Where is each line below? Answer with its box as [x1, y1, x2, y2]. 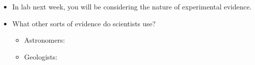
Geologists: [24, 51, 57, 62]
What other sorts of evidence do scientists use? [12, 18, 156, 28]
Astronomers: [24, 35, 65, 45]
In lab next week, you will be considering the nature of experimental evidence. [12, 1, 252, 11]
